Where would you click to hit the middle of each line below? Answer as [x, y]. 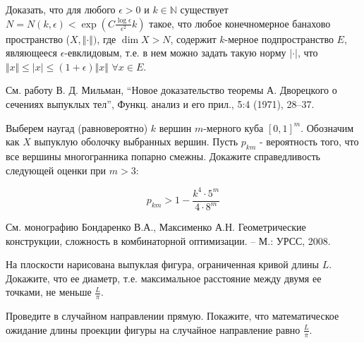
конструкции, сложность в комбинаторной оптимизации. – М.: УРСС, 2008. [168, 240]
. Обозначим [327, 127]
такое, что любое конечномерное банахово [240, 23]
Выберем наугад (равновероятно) [77, 127]
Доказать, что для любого [61, 9]
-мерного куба [233, 127]
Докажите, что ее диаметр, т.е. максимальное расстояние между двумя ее [164, 278]
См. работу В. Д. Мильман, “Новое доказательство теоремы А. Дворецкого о [171, 90]
